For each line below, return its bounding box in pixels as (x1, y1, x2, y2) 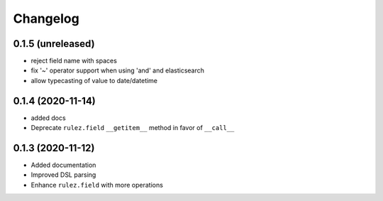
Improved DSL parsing (30, 170, 96, 179)
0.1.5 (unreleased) (13, 38, 95, 50)
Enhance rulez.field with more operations (30, 180, 163, 189)
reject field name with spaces (30, 57, 117, 65)
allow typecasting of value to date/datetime (30, 76, 158, 85)
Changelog (13, 11, 79, 26)
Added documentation (30, 161, 96, 170)
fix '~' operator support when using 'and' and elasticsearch (30, 66, 205, 75)
